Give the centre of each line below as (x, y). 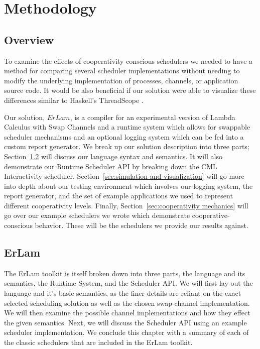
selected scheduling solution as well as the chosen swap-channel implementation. (127, 303)
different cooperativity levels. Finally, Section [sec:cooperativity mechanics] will (126, 205)
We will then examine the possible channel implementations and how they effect (127, 313)
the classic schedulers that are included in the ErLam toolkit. (98, 342)
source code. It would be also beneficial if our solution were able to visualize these (130, 90)
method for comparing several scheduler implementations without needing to (122, 71)
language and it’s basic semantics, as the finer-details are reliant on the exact (123, 293)
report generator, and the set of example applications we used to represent (118, 196)
